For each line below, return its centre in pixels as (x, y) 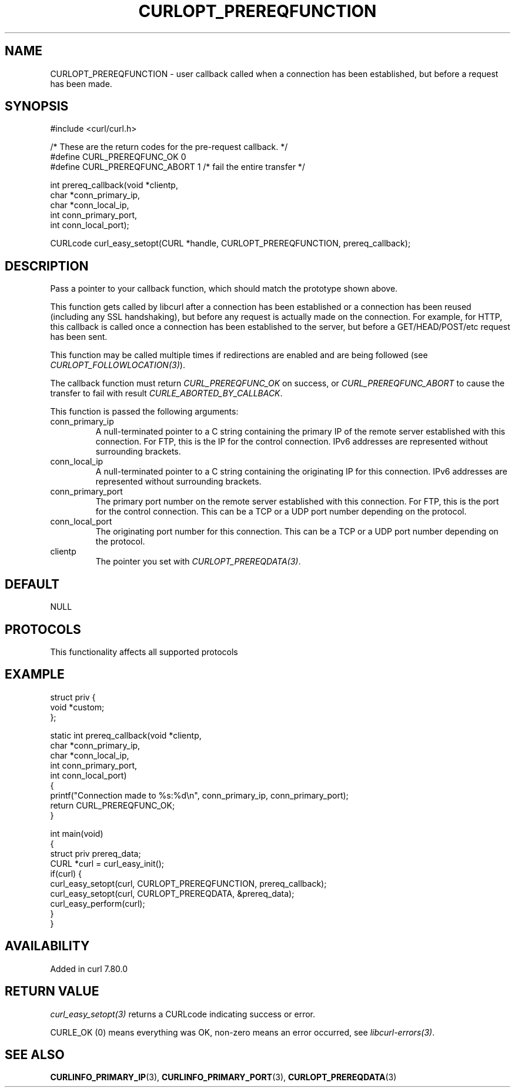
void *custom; (77, 707)
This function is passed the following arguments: (144, 412)
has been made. (81, 84)
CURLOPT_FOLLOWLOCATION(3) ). (118, 365)
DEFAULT (32, 584)
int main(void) (77, 833)
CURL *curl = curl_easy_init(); (107, 863)
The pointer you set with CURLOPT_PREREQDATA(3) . (198, 562)
